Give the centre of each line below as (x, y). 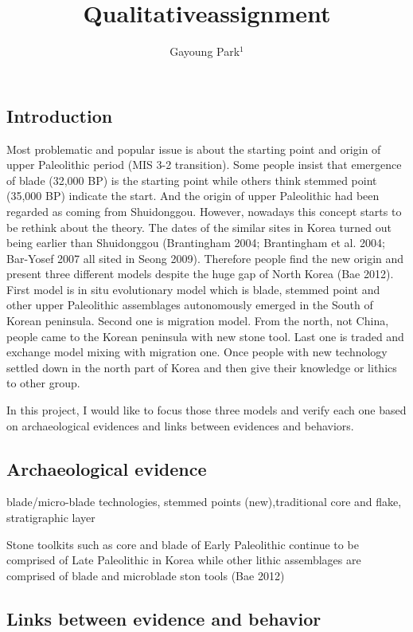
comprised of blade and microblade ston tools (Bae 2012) (146, 575)
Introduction (60, 115)
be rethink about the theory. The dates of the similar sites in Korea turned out (199, 227)
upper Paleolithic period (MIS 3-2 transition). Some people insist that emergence (204, 165)
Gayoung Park (205, 51)
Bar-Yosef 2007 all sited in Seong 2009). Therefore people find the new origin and (205, 258)
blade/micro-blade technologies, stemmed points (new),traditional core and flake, (204, 502)
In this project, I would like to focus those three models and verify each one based (206, 410)
